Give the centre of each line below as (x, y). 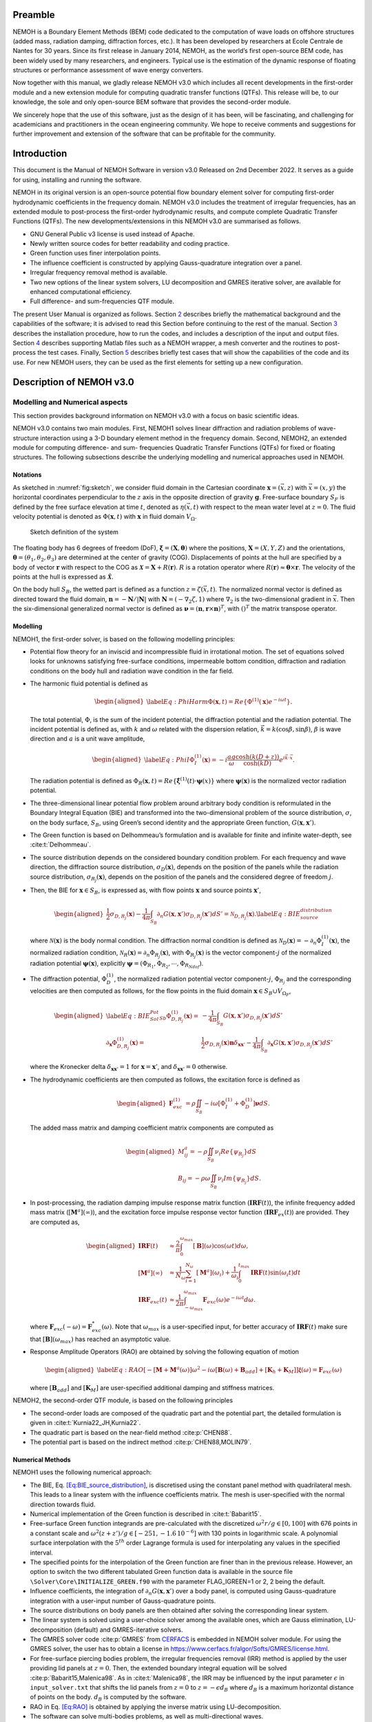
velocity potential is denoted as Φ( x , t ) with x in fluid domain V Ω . (105, 517)
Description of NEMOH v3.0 (73, 382)
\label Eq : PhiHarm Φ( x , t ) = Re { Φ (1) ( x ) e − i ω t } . (219, 701)
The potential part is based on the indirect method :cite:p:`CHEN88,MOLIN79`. (141, 1442)
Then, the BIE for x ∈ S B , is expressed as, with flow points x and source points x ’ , (146, 891)
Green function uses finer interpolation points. (95, 253)
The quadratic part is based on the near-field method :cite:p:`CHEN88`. (131, 1432)
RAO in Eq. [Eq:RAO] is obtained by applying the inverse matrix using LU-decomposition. (156, 1707)
